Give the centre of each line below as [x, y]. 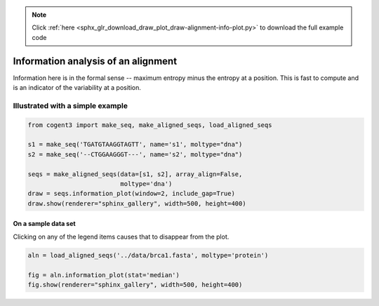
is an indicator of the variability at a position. [77, 88]
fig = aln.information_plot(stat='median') [104, 275]
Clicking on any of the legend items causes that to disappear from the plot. [121, 237]
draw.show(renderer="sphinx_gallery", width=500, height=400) [137, 203]
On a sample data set [45, 224]
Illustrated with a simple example [70, 105]
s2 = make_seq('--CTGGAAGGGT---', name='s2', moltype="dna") [135, 154]
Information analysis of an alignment [95, 61]
